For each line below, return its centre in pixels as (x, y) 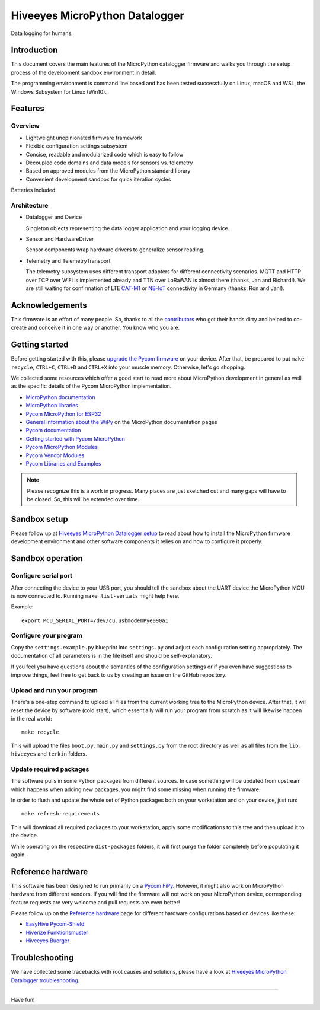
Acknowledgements (49, 305)
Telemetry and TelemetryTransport (68, 260)
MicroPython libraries (52, 406)
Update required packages (50, 769)
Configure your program (47, 636)
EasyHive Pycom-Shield (55, 924)
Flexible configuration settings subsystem (77, 146)
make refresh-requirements (61, 814)
